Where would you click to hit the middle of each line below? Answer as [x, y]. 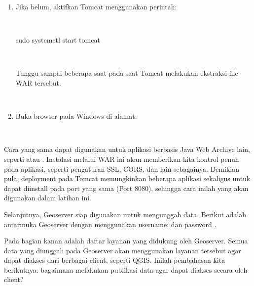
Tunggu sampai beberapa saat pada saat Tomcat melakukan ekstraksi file [127, 73]
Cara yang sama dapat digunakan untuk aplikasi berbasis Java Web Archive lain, [127, 149]
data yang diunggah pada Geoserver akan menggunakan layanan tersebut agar [123, 250]
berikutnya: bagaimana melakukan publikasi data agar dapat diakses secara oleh [126, 269]
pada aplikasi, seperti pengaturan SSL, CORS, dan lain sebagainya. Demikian [122, 168]
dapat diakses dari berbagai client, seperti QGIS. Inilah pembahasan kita [115, 260]
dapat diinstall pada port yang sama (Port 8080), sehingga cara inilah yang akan [126, 188]
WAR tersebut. [38, 82]
